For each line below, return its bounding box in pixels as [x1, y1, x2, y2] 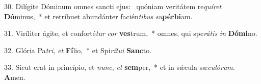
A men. [4, 71, 25, 82]
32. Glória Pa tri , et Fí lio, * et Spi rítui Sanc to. [4, 45, 152, 55]
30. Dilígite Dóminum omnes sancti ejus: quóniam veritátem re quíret [4, 1, 222, 11]
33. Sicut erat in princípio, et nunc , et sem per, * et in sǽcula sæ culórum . [4, 62, 235, 72]
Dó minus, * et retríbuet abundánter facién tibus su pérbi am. [4, 11, 193, 21]
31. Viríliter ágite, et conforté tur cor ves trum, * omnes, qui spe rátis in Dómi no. [4, 28, 257, 38]
